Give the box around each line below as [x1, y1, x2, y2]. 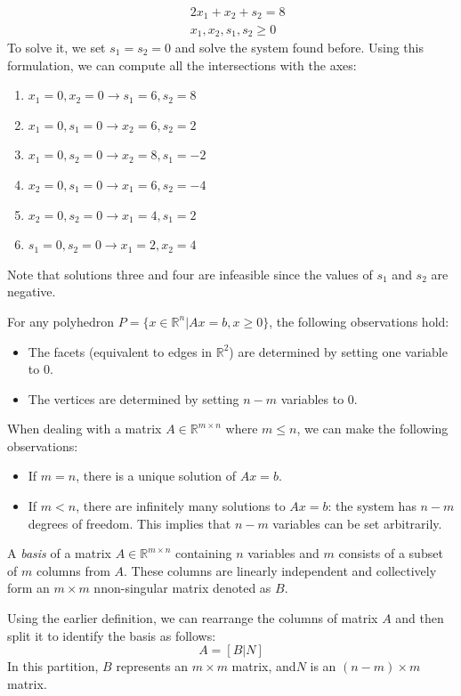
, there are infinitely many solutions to [76, 497, 286, 515]
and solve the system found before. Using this [174, 37, 424, 56]
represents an [116, 657, 189, 676]
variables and [247, 544, 319, 562]
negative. [7, 282, 56, 301]
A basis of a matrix [7, 544, 111, 562]
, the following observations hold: [269, 312, 449, 330]
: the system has [328, 497, 417, 515]
